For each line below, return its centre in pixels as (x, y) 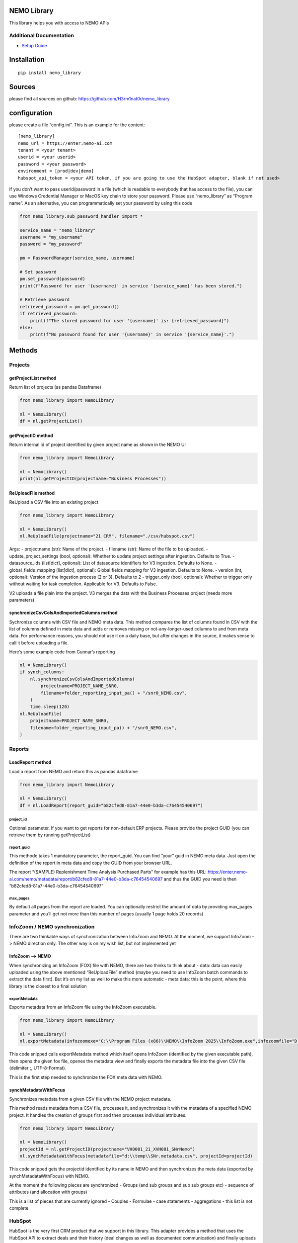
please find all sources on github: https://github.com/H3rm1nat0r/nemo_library (89, 98)
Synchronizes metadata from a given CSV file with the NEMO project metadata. (90, 1099)
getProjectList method (33, 378)
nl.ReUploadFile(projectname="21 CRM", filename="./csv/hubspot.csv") (108, 536)
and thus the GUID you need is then (200, 879)
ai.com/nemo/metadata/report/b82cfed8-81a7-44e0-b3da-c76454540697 (86, 879)
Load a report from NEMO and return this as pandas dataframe (74, 771)
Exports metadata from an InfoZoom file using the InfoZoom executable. (83, 1007)
